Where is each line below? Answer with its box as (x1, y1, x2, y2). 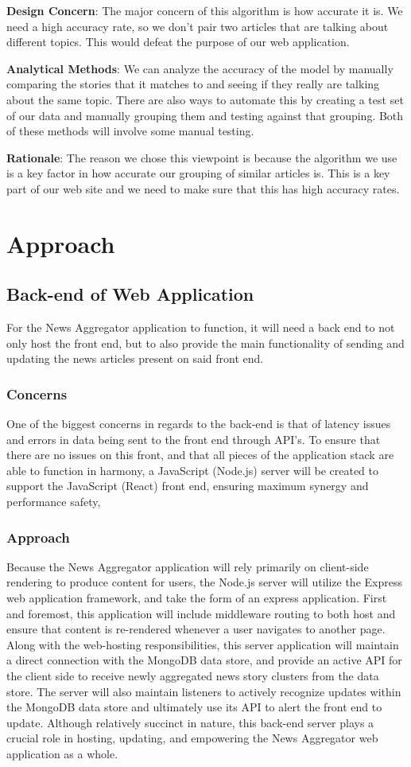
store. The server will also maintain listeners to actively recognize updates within (6, 683, 401, 699)
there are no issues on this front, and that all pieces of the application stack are (6, 446, 394, 463)
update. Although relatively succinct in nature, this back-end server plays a (6, 714, 374, 730)
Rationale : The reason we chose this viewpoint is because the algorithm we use (6, 149, 397, 165)
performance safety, (6, 493, 101, 510)
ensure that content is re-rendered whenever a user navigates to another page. (6, 621, 386, 637)
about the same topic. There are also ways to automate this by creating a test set (6, 91, 404, 107)
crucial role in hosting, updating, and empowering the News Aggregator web (6, 730, 378, 746)
